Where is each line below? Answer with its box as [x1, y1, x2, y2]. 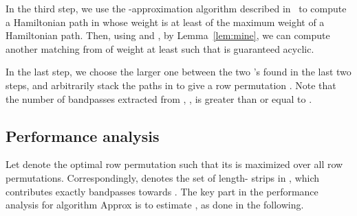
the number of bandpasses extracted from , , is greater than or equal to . [6, 91, 312, 106]
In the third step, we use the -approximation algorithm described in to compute [6, 1, 347, 15]
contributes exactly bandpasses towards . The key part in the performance [6, 184, 318, 198]
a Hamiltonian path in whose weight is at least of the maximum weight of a [6, 14, 325, 29]
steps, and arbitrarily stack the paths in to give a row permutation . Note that [6, 77, 336, 92]
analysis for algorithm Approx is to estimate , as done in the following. [6, 197, 304, 212]
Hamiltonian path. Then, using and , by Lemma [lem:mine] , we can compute [6, 28, 330, 43]
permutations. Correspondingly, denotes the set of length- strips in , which [6, 170, 320, 184]
